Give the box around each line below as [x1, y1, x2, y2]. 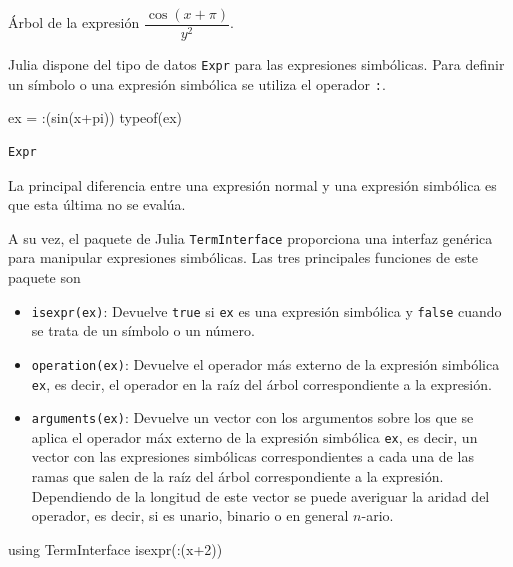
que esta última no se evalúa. [8, 194, 186, 215]
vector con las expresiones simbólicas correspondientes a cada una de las [31, 446, 474, 467]
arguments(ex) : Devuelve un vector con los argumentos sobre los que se [31, 407, 474, 428]
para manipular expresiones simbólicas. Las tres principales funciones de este [8, 247, 479, 268]
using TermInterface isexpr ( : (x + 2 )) [8, 538, 223, 559]
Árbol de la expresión [8, 12, 140, 33]
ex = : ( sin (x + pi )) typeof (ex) [8, 107, 183, 128]
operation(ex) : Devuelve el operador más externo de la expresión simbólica [31, 353, 500, 374]
